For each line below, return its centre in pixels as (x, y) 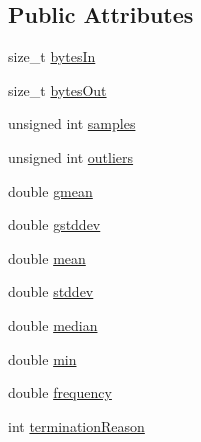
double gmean (50, 190)
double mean (47, 257)
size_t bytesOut (57, 89)
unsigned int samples (72, 123)
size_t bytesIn (52, 56)
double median (53, 324)
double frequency (60, 392)
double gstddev (54, 224)
